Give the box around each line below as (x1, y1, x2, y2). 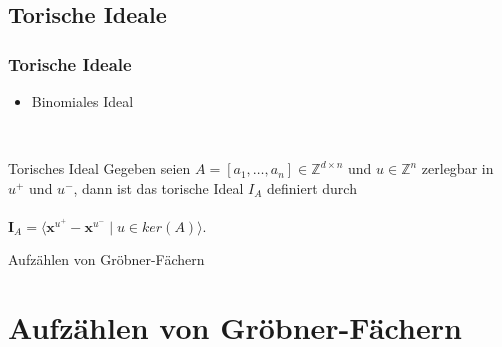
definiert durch (266, 177, 357, 198)
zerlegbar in (421, 158, 494, 179)
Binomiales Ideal (31, 91, 134, 111)
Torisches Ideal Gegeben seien (8, 158, 191, 179)
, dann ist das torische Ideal (73, 177, 244, 198)
